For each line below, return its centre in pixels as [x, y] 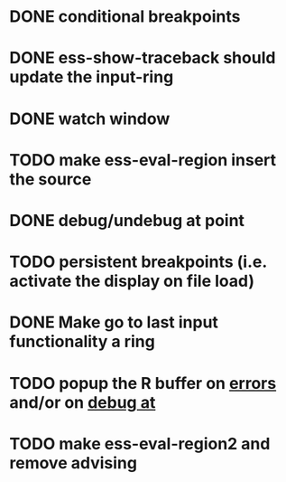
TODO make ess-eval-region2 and [140, 444]
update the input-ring [92, 77]
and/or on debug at [83, 402]
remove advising [74, 463]
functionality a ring [82, 342]
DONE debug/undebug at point [127, 220]
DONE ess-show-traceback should [143, 58]
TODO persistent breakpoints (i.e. [138, 262]
